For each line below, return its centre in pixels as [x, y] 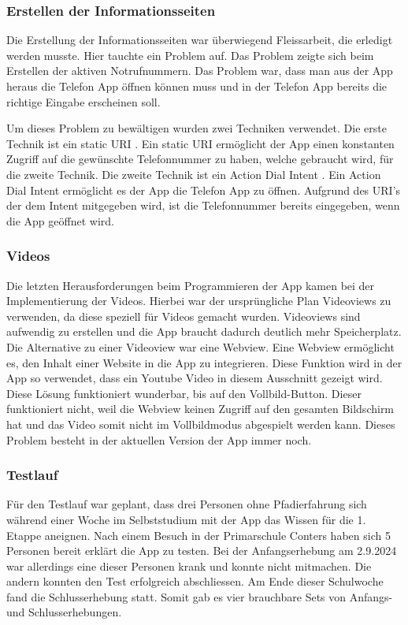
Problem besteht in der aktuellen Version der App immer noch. [159, 439]
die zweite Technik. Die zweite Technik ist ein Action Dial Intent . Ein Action [194, 174]
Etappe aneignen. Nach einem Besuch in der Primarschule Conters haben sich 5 [198, 535]
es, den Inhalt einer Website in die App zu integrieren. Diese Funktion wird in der [204, 362]
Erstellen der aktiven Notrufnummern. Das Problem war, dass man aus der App [200, 71]
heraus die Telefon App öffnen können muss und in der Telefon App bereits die [197, 86]
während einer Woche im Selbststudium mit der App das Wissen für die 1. [186, 519]
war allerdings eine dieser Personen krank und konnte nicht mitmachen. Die [189, 565]
